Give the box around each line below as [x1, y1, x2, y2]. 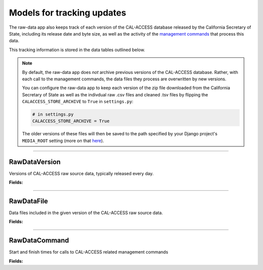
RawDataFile [9, 197, 48, 205]
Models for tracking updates [9, 7, 127, 18]
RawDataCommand [9, 236, 69, 245]
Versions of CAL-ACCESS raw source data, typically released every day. [9, 170, 154, 176]
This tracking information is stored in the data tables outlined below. [9, 47, 146, 53]
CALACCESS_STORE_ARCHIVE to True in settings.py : [22, 99, 133, 105]
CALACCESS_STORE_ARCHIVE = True [32, 118, 110, 124]
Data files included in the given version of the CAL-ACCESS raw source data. [9, 210, 163, 216]
